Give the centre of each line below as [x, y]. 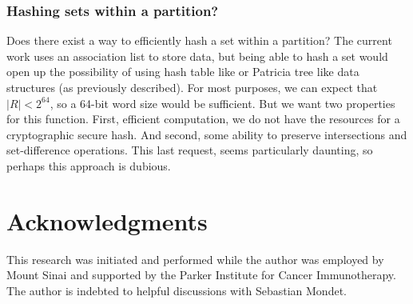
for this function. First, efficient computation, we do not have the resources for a [203, 119]
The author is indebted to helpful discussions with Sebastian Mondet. [177, 290]
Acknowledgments [107, 220]
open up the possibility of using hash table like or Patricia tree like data [183, 72]
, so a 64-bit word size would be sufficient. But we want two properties [222, 103]
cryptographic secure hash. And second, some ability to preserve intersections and [207, 134]
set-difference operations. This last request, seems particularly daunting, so [190, 150]
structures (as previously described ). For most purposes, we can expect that [192, 87]
